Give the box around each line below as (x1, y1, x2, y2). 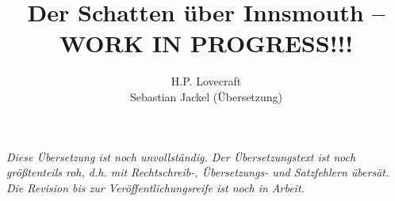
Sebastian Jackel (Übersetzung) (129, 88, 283, 104)
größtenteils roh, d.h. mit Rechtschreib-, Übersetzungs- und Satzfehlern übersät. (6, 164, 389, 180)
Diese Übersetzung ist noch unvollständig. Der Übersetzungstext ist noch (6, 148, 356, 165)
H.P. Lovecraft (171, 73, 242, 89)
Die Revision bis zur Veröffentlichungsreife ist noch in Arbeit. (6, 179, 305, 195)
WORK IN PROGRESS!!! (59, 27, 354, 59)
